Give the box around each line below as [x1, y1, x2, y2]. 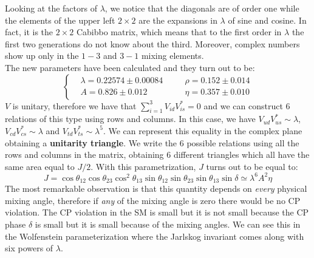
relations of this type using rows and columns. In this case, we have [5, 112, 256, 125]
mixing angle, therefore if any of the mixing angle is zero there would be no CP [5, 194, 301, 206]
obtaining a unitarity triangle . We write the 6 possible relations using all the [5, 136, 299, 149]
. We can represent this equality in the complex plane [103, 124, 302, 137]
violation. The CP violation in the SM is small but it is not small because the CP [5, 206, 309, 219]
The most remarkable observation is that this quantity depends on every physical [5, 182, 307, 195]
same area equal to [5, 160, 75, 172]
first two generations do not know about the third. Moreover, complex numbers [5, 37, 300, 50]
